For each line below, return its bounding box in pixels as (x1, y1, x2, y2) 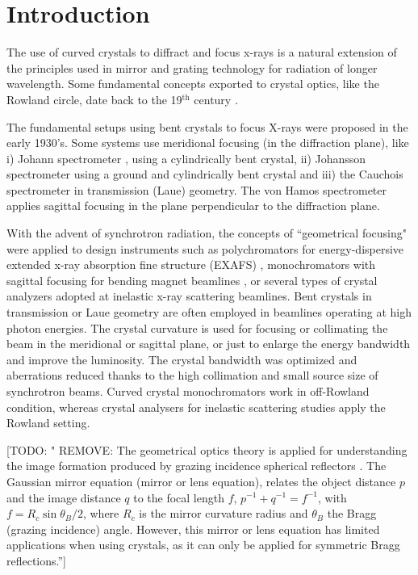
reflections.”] (6, 552, 67, 569)
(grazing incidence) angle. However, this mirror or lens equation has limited (6, 520, 380, 537)
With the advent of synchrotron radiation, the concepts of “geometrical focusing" (6, 225, 408, 241)
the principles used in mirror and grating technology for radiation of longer (6, 59, 378, 76)
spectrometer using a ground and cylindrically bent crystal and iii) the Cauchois (6, 166, 403, 183)
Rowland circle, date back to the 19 (6, 90, 182, 107)
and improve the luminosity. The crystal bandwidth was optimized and (6, 350, 357, 367)
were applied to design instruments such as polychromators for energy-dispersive (6, 240, 404, 257)
